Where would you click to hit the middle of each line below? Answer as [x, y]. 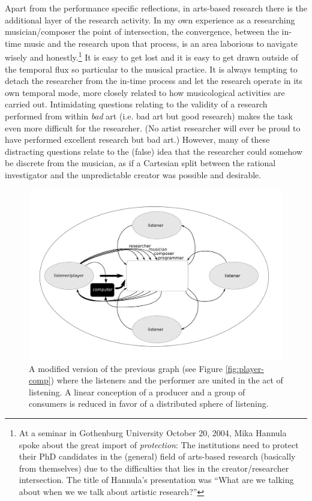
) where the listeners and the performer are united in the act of [167, 380]
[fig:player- [244, 368]
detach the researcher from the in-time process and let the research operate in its [154, 81]
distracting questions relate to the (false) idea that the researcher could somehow [154, 151]
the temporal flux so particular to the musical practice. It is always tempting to [151, 69]
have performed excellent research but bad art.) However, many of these [137, 139]
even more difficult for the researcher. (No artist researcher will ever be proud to [153, 127]
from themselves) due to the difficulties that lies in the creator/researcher [154, 468]
